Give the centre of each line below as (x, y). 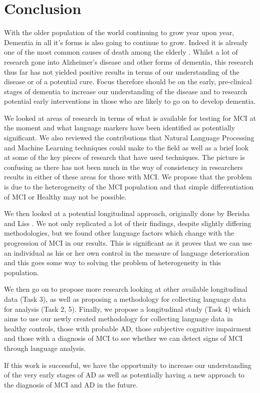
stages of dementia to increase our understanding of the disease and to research (126, 91)
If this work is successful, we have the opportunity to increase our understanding (128, 365)
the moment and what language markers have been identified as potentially (120, 128)
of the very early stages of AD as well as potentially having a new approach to (124, 375)
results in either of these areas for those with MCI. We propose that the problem (128, 177)
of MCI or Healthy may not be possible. (65, 196)
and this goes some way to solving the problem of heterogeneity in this (112, 262)
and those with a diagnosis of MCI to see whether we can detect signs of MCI (123, 338)
